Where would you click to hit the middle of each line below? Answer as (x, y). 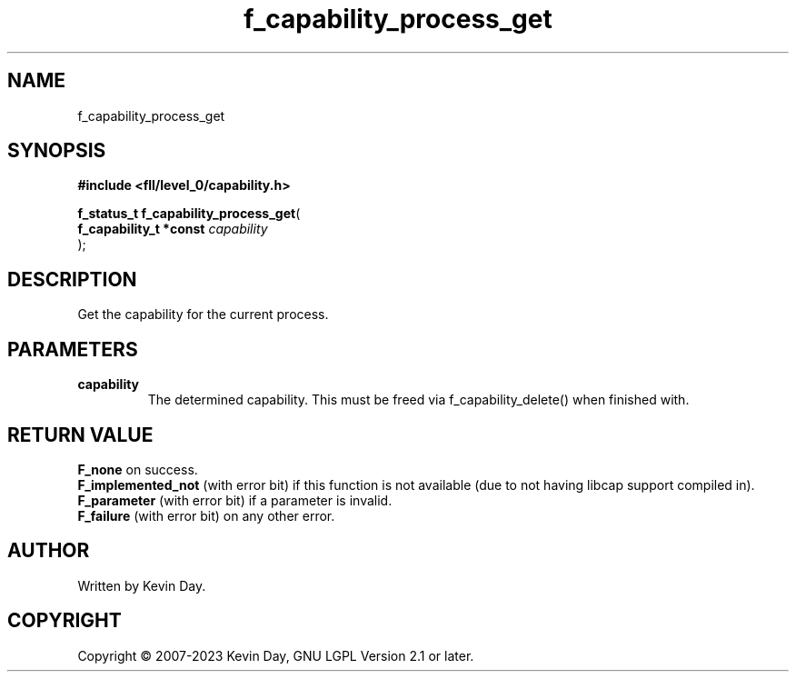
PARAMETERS (73, 349)
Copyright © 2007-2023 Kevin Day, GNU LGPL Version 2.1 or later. (276, 655)
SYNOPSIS (57, 151)
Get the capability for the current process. (203, 315)
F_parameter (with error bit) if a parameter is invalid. (235, 500)
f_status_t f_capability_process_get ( (189, 214)
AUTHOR (49, 551)
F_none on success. (138, 469)
